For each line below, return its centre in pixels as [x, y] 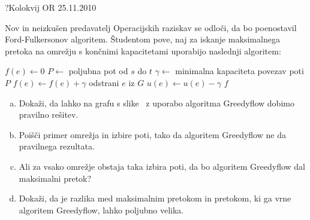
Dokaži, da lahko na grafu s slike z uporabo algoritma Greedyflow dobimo [156, 103]
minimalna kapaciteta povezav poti [240, 71]
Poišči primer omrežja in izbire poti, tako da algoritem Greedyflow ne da [152, 134]
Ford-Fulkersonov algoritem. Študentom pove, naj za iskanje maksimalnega [142, 39]
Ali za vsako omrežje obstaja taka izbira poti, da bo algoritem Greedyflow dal [162, 166]
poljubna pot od [98, 71]
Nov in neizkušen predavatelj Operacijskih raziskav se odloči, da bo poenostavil [151, 27]
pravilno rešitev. [49, 114]
